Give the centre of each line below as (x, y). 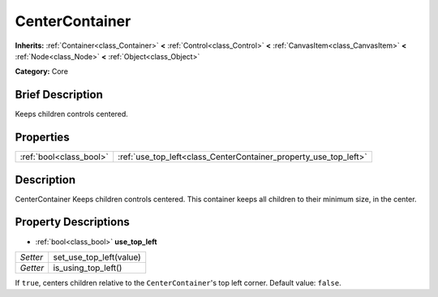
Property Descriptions (72, 222)
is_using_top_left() (88, 268)
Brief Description (59, 95)
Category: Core (42, 71)
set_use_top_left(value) (97, 257)
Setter (32, 257)
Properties (42, 138)
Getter (32, 268)
